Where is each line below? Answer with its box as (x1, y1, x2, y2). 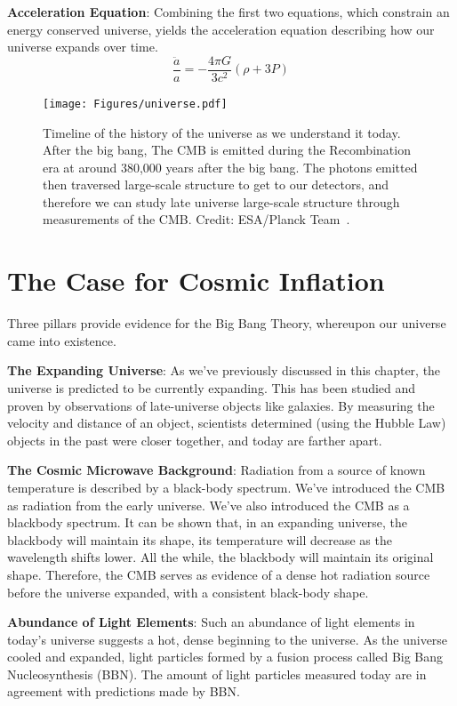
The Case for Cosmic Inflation (7, 262, 385, 299)
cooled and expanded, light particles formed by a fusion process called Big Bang (7, 647, 444, 666)
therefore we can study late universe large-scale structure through (43, 192, 400, 211)
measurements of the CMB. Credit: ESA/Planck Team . (43, 210, 350, 229)
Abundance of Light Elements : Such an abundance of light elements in (7, 613, 415, 631)
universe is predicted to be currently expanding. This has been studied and (7, 378, 416, 397)
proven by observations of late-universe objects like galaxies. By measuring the (7, 396, 435, 414)
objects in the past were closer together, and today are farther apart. (7, 430, 382, 449)
